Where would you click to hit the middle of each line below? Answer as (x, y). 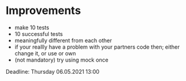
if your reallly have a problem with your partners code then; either (97, 47)
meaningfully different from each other (63, 40)
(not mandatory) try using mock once (61, 60)
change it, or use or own (45, 53)
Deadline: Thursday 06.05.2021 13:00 (53, 71)
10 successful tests (39, 33)
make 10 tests (32, 27)
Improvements (43, 11)
